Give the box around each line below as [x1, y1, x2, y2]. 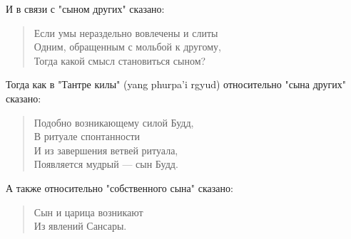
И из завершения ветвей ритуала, [34, 142, 178, 157]
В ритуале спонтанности [34, 129, 141, 144]
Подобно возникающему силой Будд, [34, 115, 194, 129]
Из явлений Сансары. [34, 218, 127, 233]
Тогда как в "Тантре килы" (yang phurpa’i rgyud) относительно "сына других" [6, 77, 347, 92]
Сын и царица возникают [34, 204, 143, 219]
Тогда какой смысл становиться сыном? [34, 53, 206, 68]
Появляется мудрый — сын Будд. [34, 156, 178, 171]
